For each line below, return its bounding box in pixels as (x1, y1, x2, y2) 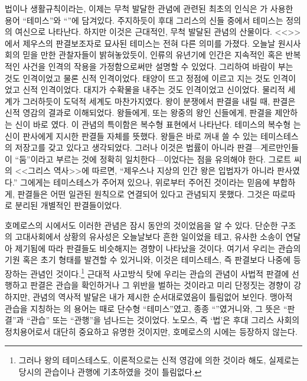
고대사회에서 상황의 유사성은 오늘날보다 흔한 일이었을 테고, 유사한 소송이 (15, 230, 283, 243)
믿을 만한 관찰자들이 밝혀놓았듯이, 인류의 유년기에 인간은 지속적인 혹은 (22, 48, 283, 61)
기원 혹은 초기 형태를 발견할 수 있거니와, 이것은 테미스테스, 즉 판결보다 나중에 (5, 253, 291, 266)
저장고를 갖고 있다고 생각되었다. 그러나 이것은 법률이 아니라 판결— (15, 141, 261, 154)
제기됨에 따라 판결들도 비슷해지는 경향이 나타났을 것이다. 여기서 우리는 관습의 (15, 242, 301, 254)
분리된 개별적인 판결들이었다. (15, 199, 122, 211)
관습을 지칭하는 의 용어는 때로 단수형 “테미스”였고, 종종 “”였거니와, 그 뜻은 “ (5, 302, 288, 314)
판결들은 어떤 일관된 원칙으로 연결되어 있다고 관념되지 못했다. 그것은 (17, 187, 270, 200)
